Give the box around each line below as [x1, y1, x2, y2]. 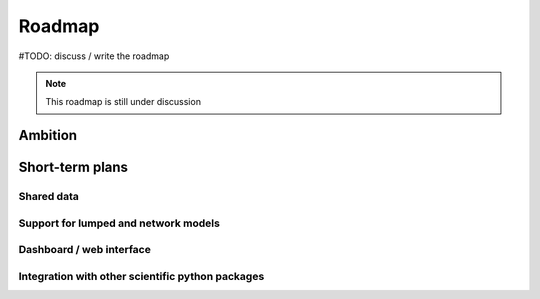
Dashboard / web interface [18, 243, 152, 257]
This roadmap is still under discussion [45, 96, 202, 108]
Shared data [18, 190, 79, 204]
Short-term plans [18, 159, 129, 176]
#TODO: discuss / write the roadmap [18, 50, 170, 62]
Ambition [18, 127, 78, 144]
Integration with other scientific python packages [18, 269, 265, 283]
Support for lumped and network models [18, 216, 220, 230]
